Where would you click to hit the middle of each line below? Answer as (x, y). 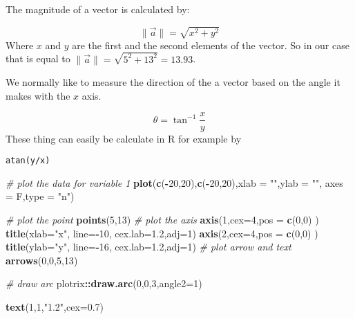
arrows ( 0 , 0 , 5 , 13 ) (42, 260)
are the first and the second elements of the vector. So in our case (211, 45)
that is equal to (38, 58)
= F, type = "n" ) (40, 196)
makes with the (38, 95)
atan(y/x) (28, 161)
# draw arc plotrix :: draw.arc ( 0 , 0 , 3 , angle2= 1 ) (104, 283)
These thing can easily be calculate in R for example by (124, 138)
